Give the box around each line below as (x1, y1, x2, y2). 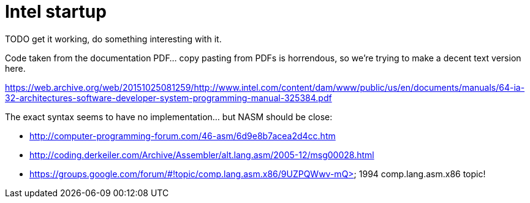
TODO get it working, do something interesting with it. (5, 33, 222, 44)
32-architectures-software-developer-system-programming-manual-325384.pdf (5, 92, 332, 103)
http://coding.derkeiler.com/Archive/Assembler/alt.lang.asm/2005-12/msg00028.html (29, 149, 374, 160)
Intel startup (5, 1, 107, 22)
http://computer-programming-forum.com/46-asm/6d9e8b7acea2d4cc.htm (29, 130, 336, 141)
